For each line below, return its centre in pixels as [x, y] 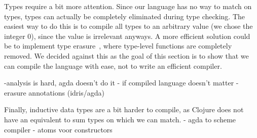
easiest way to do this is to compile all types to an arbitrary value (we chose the [128, 26]
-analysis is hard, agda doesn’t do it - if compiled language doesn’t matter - [121, 83]
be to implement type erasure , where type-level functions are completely [118, 46]
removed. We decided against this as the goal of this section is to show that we [126, 55]
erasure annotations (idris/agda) [54, 92]
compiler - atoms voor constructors [58, 129]
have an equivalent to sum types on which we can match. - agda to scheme [120, 119]
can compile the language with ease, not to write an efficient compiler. [113, 65]
